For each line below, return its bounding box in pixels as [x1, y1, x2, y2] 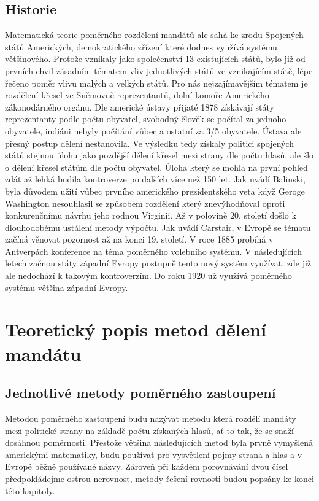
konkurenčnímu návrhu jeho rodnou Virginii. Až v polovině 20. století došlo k [5, 209, 296, 222]
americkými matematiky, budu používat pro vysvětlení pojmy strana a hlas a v [5, 448, 302, 460]
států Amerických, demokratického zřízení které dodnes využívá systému [5, 40, 277, 53]
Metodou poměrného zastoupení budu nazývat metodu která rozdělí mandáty [5, 412, 296, 425]
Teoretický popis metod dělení [5, 317, 267, 342]
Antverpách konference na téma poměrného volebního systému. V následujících [5, 244, 302, 257]
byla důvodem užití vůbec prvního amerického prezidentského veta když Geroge [5, 184, 305, 197]
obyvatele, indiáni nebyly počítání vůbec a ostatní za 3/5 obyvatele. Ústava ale [5, 124, 302, 137]
